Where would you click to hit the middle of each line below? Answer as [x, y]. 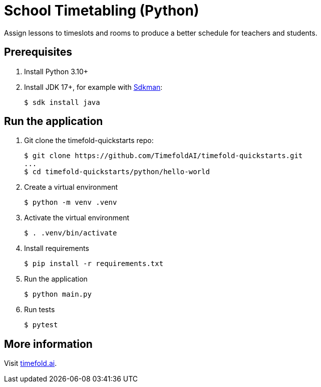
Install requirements [57, 248]
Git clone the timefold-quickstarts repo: [89, 141]
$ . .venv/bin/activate [71, 233]
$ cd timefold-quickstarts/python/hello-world [117, 172]
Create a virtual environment [71, 187]
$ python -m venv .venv [71, 203]
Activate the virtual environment [77, 218]
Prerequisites [38, 52]
